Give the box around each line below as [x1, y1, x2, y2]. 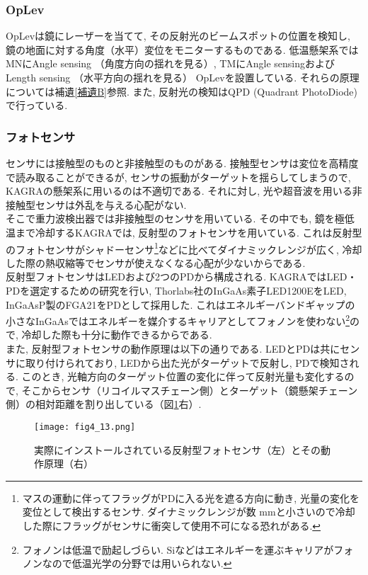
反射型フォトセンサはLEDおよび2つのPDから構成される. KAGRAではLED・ [6, 269, 357, 284]
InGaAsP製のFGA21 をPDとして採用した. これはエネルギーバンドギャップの [6, 297, 355, 312]
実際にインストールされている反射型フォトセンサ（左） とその [34, 442, 321, 457]
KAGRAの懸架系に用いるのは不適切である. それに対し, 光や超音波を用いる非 [6, 183, 362, 198]
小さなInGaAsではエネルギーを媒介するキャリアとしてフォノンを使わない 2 [6, 312, 350, 328]
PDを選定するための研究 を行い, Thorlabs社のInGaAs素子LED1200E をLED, [6, 283, 347, 297]
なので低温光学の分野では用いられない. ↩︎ [42, 556, 232, 571]
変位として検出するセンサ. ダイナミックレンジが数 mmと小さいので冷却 [22, 504, 355, 519]
